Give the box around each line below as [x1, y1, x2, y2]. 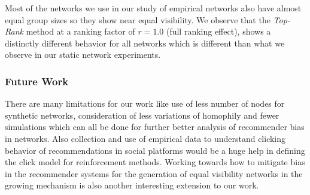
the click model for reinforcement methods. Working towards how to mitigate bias [5, 156, 305, 168]
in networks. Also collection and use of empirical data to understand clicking [5, 132, 286, 144]
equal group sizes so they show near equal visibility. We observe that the [5, 13, 271, 26]
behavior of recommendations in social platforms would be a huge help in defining [5, 144, 305, 156]
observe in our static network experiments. [5, 48, 161, 61]
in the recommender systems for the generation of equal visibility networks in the [5, 167, 303, 179]
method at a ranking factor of [26, 25, 135, 38]
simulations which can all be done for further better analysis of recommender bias [5, 120, 305, 133]
